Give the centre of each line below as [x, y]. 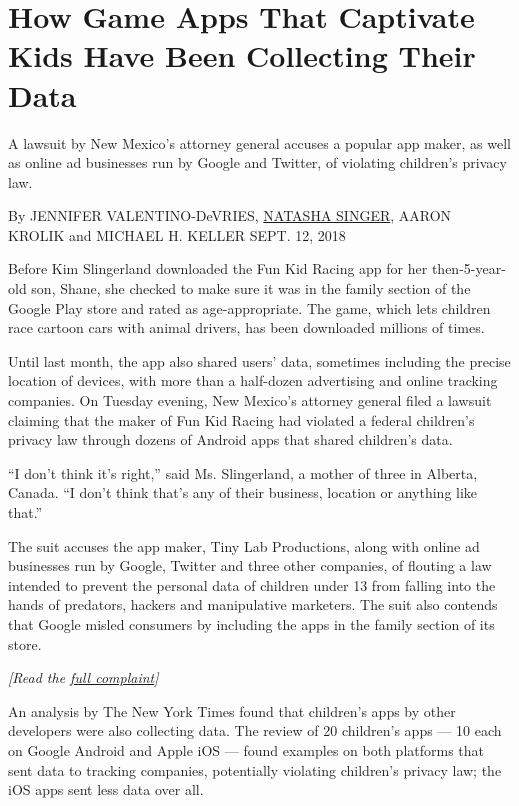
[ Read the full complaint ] [83, 677]
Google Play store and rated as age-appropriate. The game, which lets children [249, 307]
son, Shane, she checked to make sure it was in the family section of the [251, 288]
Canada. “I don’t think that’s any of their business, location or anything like [243, 492]
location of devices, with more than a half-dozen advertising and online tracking [253, 380]
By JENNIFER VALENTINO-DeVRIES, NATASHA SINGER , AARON [230, 215]
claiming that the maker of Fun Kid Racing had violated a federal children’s [241, 419]
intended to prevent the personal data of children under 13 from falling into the [252, 584]
